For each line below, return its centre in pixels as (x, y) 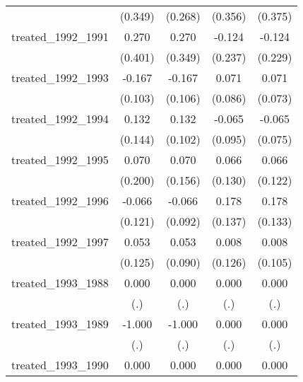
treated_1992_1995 (60, 160)
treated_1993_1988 (60, 283)
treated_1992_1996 (60, 201)
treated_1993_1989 (60, 324)
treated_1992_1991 (60, 36)
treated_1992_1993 (60, 77)
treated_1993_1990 (60, 365)
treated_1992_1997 (60, 242)
